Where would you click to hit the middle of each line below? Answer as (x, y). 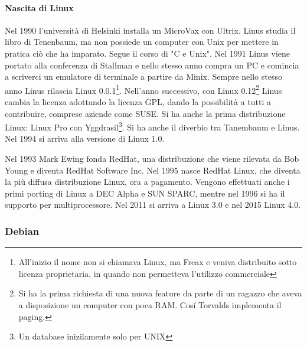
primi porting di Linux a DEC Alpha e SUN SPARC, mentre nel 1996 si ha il (145, 193)
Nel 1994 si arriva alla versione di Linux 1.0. (85, 138)
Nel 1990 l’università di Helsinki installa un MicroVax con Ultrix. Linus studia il (150, 30)
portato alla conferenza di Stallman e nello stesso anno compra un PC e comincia (152, 65)
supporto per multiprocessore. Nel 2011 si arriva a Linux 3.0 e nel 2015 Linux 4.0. (153, 205)
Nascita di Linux (39, 7)
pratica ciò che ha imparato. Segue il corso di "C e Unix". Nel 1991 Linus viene (148, 53)
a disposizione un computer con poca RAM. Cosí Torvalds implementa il (150, 305)
